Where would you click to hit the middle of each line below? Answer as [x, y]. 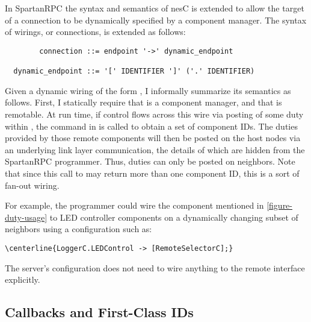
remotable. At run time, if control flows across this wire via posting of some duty [154, 114]
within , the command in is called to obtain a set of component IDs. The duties [151, 126]
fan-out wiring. [32, 185]
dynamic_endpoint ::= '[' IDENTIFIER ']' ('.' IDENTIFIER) [134, 71]
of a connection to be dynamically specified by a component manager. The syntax [156, 20]
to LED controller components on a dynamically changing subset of [174, 217]
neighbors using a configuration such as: [79, 229]
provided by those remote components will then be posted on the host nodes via [153, 138]
